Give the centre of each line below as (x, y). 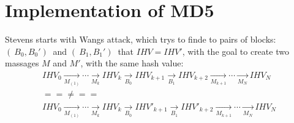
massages (22, 63)
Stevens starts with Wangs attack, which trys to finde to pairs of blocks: (141, 39)
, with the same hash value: (132, 63)
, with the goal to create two (236, 51)
